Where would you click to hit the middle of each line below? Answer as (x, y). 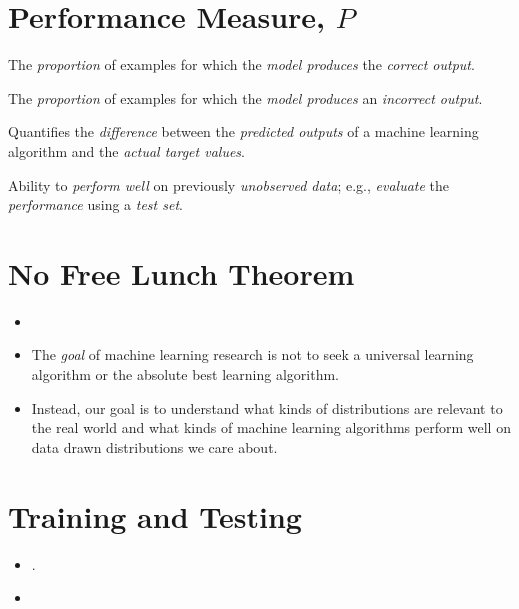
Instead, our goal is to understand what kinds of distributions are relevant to (267, 407)
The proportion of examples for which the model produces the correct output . (241, 64)
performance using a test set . (95, 204)
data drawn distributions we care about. (154, 446)
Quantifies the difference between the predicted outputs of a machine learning (243, 131)
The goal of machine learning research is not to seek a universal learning (252, 354)
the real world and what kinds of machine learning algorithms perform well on (271, 427)
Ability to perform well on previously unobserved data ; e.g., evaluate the (229, 184)
